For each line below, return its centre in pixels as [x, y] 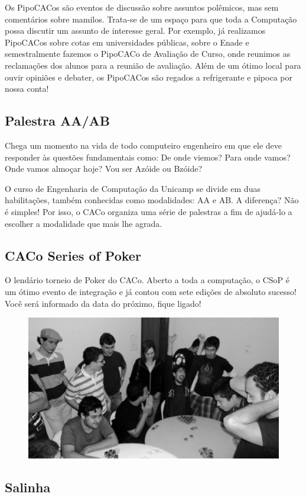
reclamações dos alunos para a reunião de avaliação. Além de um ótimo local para [153, 65]
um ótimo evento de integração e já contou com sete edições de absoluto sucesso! [151, 291]
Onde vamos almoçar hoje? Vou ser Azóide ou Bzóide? [104, 169]
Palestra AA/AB [57, 121]
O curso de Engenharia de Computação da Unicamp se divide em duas [133, 188]
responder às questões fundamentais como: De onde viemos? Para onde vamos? [148, 157]
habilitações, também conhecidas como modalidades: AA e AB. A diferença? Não [152, 200]
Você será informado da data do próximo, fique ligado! [103, 303]
